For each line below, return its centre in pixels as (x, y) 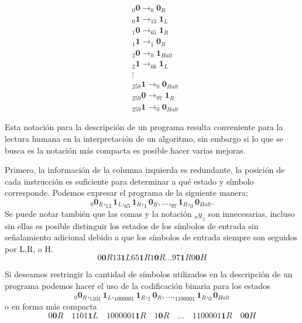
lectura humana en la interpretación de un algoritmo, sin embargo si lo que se (144, 138)
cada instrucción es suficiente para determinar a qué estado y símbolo (129, 181)
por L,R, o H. (29, 248)
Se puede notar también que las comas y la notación (98, 213)
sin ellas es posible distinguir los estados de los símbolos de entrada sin (132, 225)
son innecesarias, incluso (251, 213)
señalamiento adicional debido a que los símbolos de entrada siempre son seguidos (151, 237)
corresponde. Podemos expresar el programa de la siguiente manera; (126, 193)
